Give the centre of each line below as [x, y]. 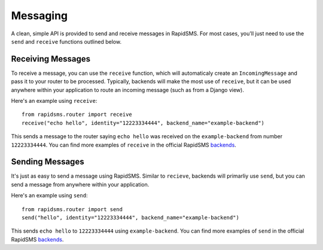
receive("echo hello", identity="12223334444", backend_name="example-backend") [143, 123]
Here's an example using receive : [54, 101]
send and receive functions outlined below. [66, 41]
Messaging [39, 16]
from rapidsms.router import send [72, 209]
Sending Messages [48, 162]
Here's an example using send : [49, 196]
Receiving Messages [51, 59]
